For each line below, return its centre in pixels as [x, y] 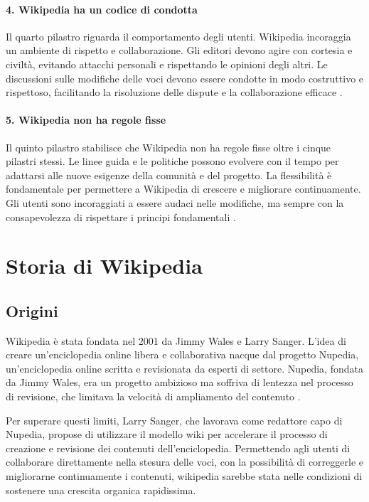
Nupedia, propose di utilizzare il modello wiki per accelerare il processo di [167, 434]
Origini [32, 310]
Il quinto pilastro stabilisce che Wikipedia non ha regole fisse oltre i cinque [169, 147]
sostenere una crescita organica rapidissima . [101, 490]
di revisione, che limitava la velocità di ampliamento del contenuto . [153, 396]
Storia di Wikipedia [104, 266]
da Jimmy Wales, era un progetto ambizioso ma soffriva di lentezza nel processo [180, 382]
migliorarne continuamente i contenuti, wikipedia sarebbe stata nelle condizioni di [184, 476]
